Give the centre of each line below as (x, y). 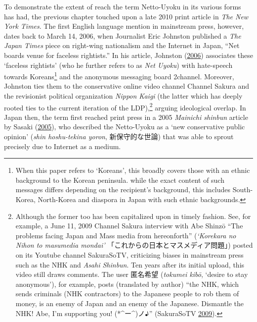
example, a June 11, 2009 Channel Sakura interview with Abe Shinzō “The (129, 226)
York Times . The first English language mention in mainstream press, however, (124, 26)
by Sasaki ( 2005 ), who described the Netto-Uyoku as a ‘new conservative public (125, 127)
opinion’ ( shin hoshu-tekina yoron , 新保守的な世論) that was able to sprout (119, 136)
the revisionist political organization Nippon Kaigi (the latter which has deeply (123, 96)
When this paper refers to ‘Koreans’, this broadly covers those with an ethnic (133, 170)
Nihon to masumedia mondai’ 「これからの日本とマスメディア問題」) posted (134, 245)
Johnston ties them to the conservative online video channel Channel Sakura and (127, 86)
